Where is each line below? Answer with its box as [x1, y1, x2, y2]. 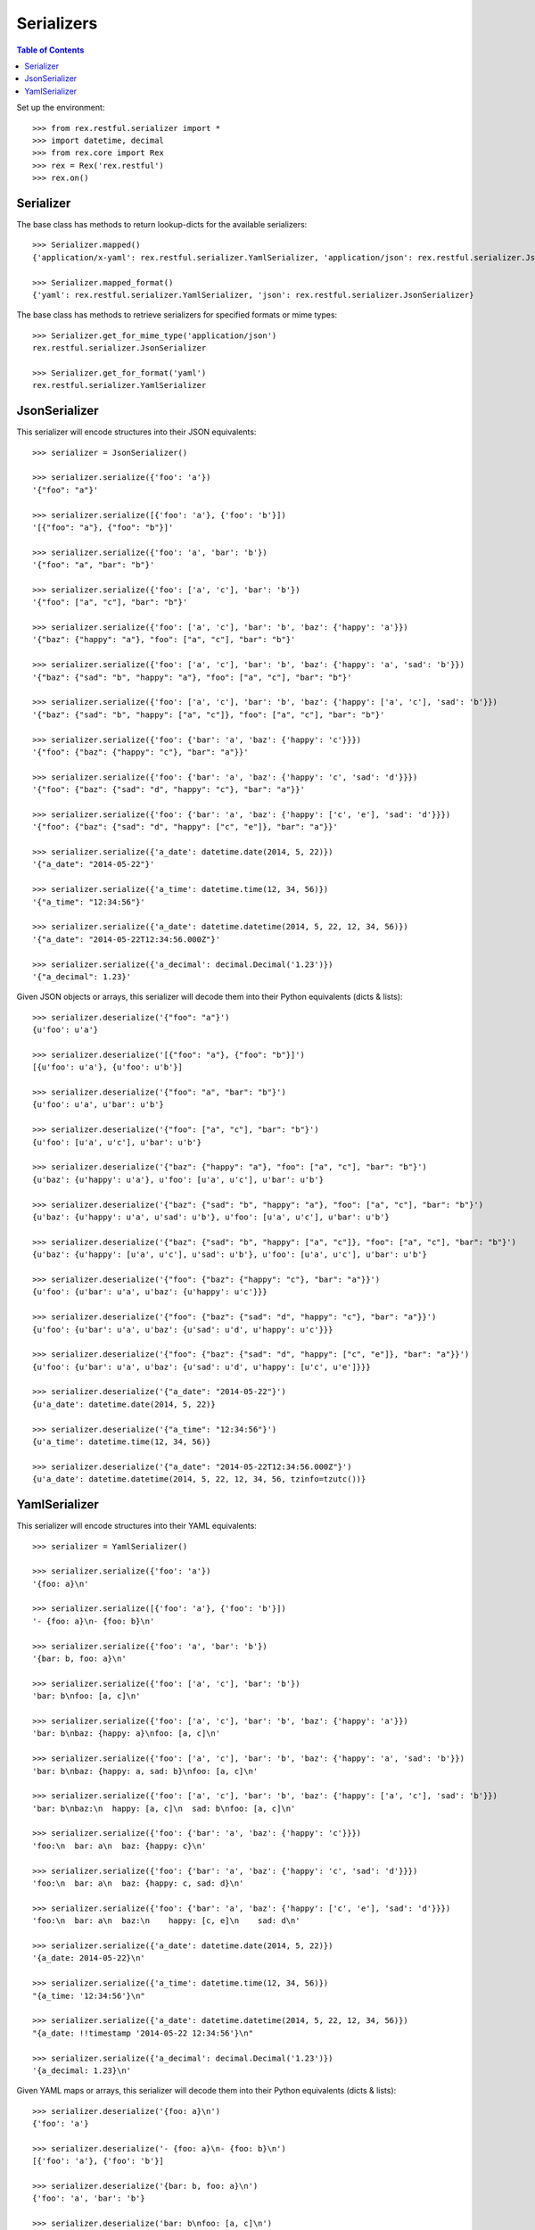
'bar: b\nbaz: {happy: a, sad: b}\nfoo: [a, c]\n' [32, 1766, 259, 1776]
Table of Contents [16, 45, 85, 55]
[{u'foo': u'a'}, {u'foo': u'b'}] [32, 1062, 183, 1072]
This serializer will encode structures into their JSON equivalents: [16, 426, 257, 437]
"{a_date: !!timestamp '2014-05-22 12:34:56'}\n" [32, 2028, 254, 2038]
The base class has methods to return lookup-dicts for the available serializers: [16, 219, 308, 229]
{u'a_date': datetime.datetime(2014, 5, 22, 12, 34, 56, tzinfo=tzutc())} [32, 1474, 366, 1484]
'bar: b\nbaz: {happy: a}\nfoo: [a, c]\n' [32, 1729, 221, 1739]
